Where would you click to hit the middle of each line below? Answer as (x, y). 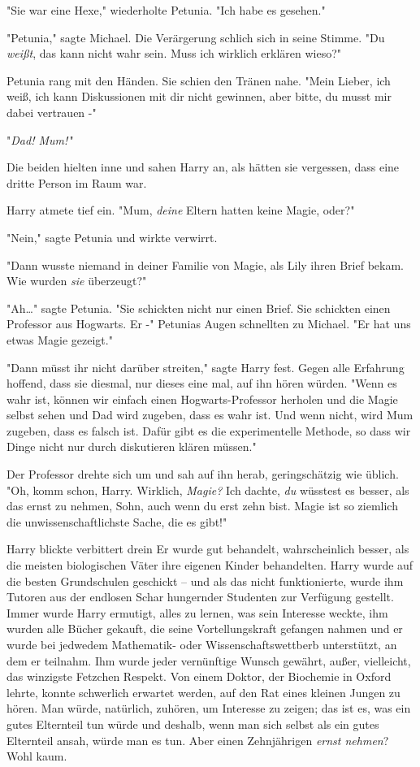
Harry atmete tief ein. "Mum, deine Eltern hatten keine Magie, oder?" (181, 210)
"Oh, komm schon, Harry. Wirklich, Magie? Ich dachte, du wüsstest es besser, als (208, 490)
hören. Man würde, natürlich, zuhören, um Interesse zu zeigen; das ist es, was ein (209, 708)
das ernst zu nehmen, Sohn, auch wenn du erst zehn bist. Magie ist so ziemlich (202, 506)
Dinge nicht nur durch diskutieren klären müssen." (132, 446)
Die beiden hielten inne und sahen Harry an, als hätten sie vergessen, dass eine (203, 167)
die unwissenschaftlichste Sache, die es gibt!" (117, 521)
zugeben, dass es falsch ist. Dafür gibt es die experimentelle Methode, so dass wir (209, 430)
